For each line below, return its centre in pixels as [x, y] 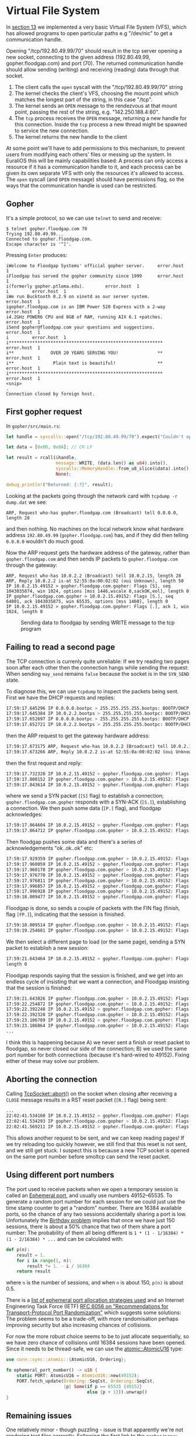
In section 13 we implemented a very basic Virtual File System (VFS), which [96, 27]
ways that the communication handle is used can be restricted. [82, 185]
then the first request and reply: [44, 763]
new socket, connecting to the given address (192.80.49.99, [78, 57]
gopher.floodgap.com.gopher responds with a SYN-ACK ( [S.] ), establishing [96, 802]
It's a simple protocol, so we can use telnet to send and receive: [84, 218]
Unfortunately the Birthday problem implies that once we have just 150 [90, 1220]
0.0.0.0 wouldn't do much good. [45, 541]
